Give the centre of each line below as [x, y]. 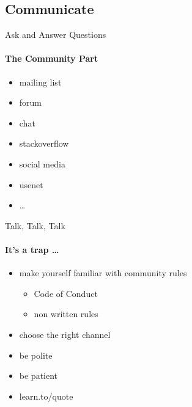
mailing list [40, 82]
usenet [31, 184]
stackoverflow [44, 143]
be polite [36, 355]
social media [42, 163]
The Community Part [52, 58]
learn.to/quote [46, 396]
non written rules [66, 314]
